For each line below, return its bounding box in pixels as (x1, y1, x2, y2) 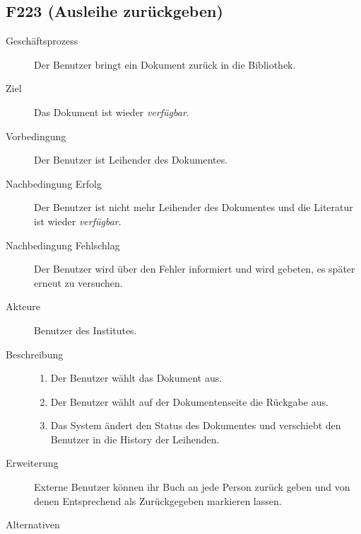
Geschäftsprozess (6, 33, 78, 48)
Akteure (6, 299, 41, 314)
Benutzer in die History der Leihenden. (50, 431, 220, 446)
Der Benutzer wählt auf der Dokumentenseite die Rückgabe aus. (50, 394, 329, 409)
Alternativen (6, 517, 60, 532)
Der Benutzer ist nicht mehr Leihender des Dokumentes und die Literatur (34, 200, 353, 215)
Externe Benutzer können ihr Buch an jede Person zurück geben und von (34, 479, 350, 494)
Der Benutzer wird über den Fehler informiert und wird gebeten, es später (34, 261, 355, 276)
